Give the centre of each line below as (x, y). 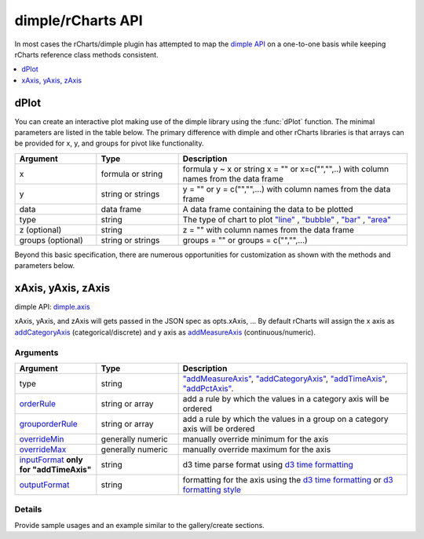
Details (28, 509)
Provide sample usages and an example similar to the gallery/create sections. (139, 525)
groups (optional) (51, 240)
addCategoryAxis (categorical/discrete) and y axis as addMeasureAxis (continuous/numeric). (165, 332)
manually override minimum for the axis (256, 439)
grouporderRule (48, 424)
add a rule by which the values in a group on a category (285, 419)
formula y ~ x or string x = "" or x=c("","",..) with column (285, 169)
